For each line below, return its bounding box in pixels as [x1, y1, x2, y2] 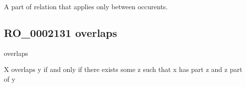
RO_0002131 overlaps [4, 25, 117, 40]
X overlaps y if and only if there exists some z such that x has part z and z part [4, 64, 243, 74]
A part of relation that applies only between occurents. [4, 1, 168, 11]
